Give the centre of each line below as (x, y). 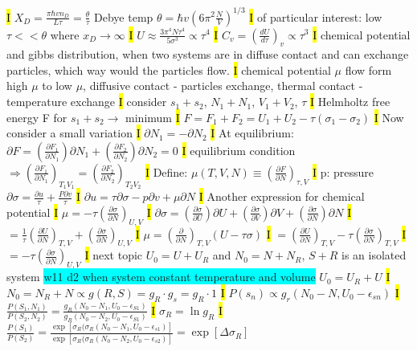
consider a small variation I (74, 133)
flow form (368, 69)
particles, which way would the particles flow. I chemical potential (169, 69)
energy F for (37, 117)
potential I (33, 212)
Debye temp (124, 16)
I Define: (166, 171)
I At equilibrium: (252, 133)
